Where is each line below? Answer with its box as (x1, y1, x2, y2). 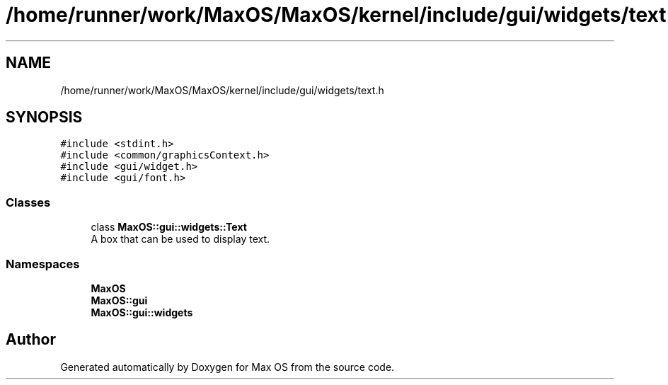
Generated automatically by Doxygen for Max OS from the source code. (60, 360, 395, 373)
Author (6, 331, 56, 349)
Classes (6, 195, 51, 209)
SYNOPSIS (6, 108, 83, 127)
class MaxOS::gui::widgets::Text (91, 221, 247, 234)
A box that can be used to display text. (91, 233, 270, 246)
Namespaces (6, 256, 80, 271)
